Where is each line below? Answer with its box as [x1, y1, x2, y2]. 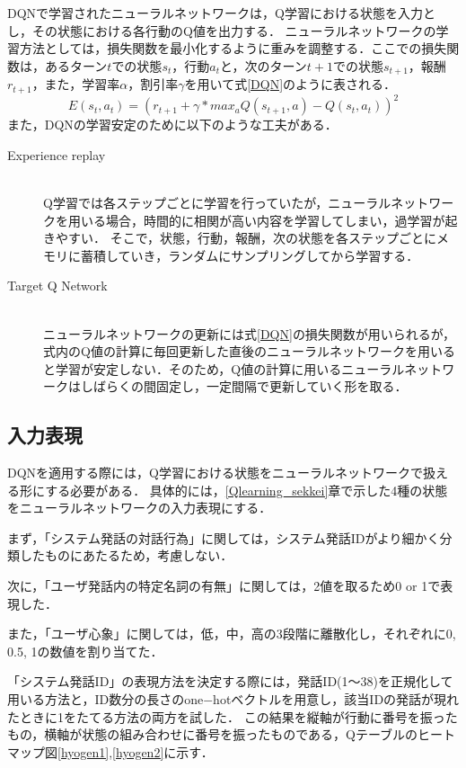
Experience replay [7, 145, 106, 164]
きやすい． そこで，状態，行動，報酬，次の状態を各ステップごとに [43, 228, 437, 247]
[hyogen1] [57, 742, 110, 761]
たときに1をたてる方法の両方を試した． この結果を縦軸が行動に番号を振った [7, 707, 458, 726]
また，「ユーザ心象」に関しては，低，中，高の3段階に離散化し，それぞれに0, [7, 624, 456, 643]
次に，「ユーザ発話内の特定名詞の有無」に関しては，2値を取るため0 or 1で [7, 576, 441, 595]
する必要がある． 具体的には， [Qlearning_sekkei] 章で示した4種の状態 [45, 480, 448, 499]
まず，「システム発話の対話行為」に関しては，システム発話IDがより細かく [7, 528, 440, 547]
